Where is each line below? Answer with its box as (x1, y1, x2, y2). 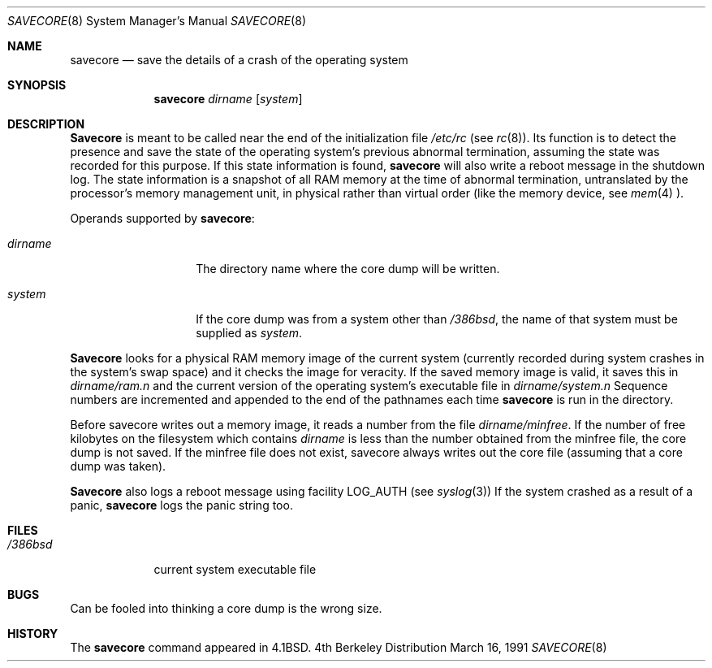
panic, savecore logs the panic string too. (70, 498, 293, 512)
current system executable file (153, 562, 317, 576)
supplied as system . (196, 326, 303, 340)
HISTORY (7, 627, 58, 640)
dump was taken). (70, 459, 166, 473)
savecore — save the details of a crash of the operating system (70, 53, 408, 67)
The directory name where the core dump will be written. (196, 262, 500, 275)
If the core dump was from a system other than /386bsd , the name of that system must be (196, 312, 678, 326)
